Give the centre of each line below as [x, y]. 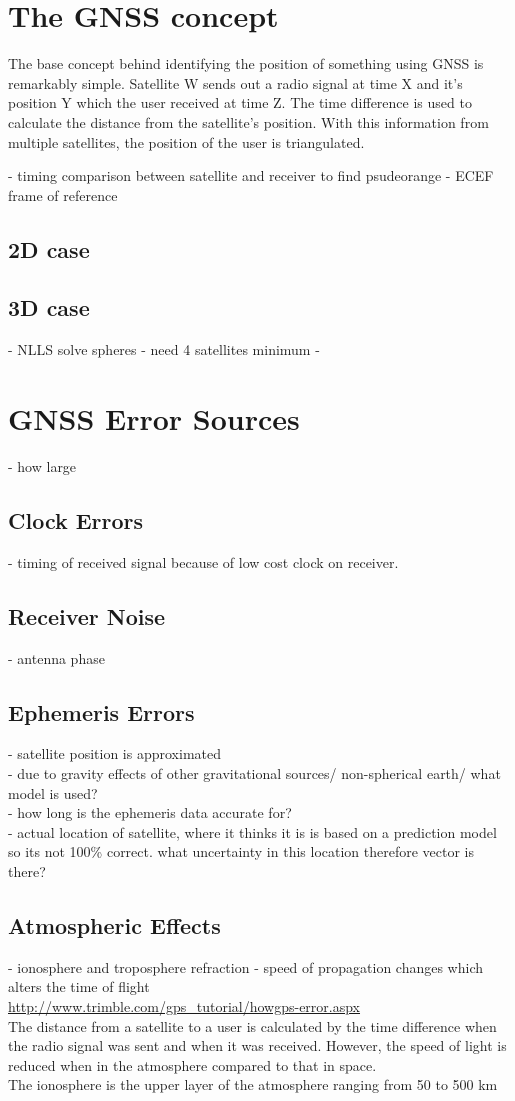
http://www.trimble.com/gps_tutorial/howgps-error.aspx [184, 1005]
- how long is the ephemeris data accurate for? [150, 812]
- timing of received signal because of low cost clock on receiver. [203, 561]
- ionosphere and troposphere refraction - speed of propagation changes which [246, 966]
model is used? [53, 792]
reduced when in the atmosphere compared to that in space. [192, 1064]
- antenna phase [56, 657]
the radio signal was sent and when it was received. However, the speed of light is [257, 1045]
